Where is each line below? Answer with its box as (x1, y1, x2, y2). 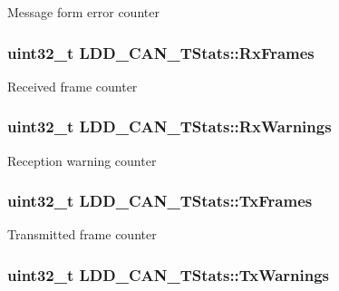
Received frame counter (7, 76, 138, 95)
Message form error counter (7, 3, 160, 21)
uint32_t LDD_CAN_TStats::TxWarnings (7, 263, 330, 286)
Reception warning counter (7, 150, 157, 170)
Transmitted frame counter (7, 225, 157, 244)
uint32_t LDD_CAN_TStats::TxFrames (7, 189, 313, 212)
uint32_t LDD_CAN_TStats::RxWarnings (7, 115, 332, 138)
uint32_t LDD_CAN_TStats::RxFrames (7, 41, 315, 63)
